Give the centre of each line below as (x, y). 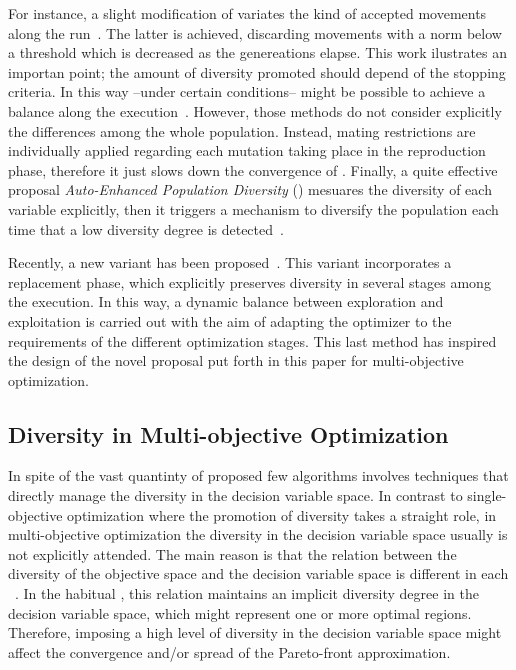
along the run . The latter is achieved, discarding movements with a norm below (255, 32)
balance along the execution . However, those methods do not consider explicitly (255, 110)
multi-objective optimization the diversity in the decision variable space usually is (258, 534)
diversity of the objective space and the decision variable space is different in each (258, 573)
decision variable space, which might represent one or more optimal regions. (240, 612)
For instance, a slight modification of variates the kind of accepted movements (247, 13)
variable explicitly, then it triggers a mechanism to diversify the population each (253, 208)
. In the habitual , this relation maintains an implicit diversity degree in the (247, 593)
